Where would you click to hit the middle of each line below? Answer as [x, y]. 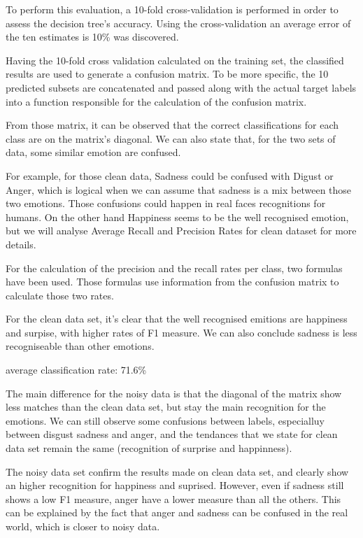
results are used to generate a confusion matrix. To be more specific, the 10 [167, 74]
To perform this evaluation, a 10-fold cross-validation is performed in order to [172, 9]
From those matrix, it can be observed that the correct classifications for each [172, 125]
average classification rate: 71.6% [76, 370]
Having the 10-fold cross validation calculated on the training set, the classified [175, 60]
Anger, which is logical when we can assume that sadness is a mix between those [179, 189]
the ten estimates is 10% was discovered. [92, 37]
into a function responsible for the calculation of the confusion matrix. [156, 101]
